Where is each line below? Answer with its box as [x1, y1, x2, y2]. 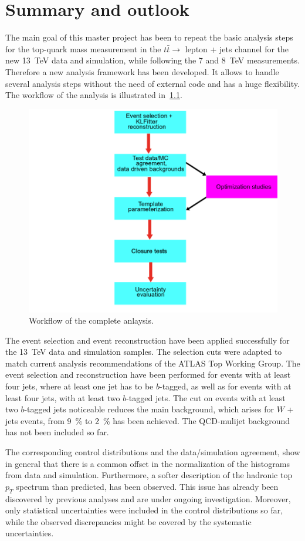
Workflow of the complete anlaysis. [29, 314, 154, 327]
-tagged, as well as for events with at [159, 380, 292, 392]
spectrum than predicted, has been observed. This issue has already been [16, 480, 279, 492]
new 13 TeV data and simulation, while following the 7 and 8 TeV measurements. [5, 54, 300, 66]
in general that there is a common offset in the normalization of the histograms [5, 457, 290, 469]
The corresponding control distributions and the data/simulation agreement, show [5, 446, 300, 458]
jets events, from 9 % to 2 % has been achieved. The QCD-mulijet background [5, 414, 290, 426]
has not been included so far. [5, 426, 109, 438]
